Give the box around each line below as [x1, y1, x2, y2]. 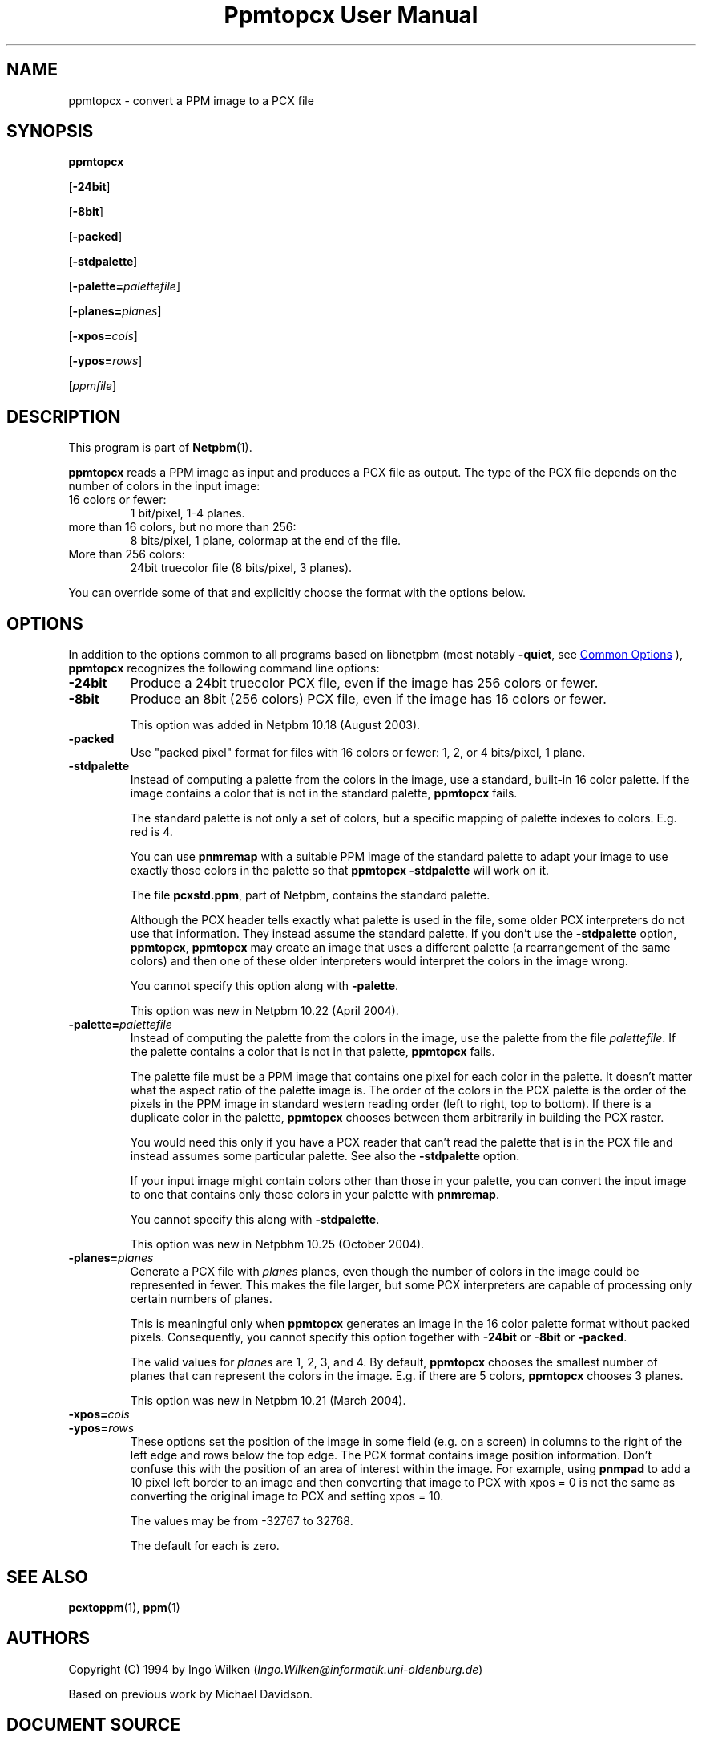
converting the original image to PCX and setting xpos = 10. [130, 1489, 444, 1504]
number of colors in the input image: [68, 479, 260, 493]
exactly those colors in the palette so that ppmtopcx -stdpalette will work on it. [130, 863, 550, 878]
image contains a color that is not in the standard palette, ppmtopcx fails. [130, 786, 518, 801]
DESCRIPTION [6, 406, 121, 427]
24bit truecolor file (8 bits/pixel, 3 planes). [130, 561, 353, 575]
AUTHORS [6, 1628, 91, 1649]
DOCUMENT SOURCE [6, 1715, 180, 1735]
